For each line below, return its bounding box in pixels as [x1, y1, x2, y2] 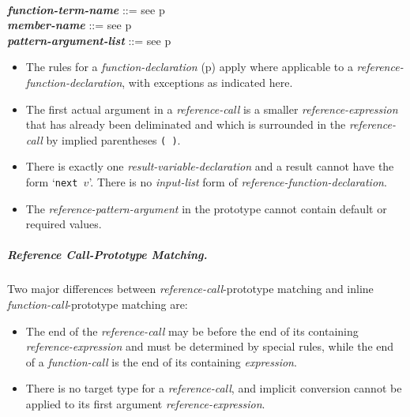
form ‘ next [25, 174, 78, 190]
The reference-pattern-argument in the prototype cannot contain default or [25, 200, 387, 216]
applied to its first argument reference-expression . [25, 395, 265, 411]
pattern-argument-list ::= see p [7, 32, 171, 48]
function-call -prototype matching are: [7, 296, 188, 312]
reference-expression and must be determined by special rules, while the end [25, 338, 394, 355]
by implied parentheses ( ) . [46, 131, 181, 148]
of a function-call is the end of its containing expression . [25, 353, 297, 370]
